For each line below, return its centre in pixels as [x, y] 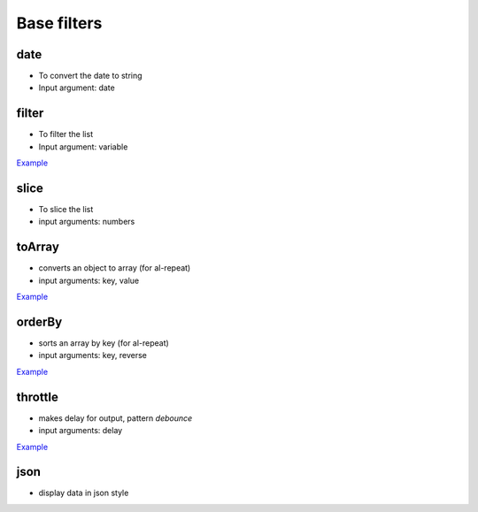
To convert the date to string [90, 76]
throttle [38, 397]
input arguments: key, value [89, 280]
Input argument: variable [83, 147]
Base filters [59, 23]
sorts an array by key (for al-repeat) [104, 343]
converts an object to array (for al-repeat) [115, 268]
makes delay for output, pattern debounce [116, 418]
